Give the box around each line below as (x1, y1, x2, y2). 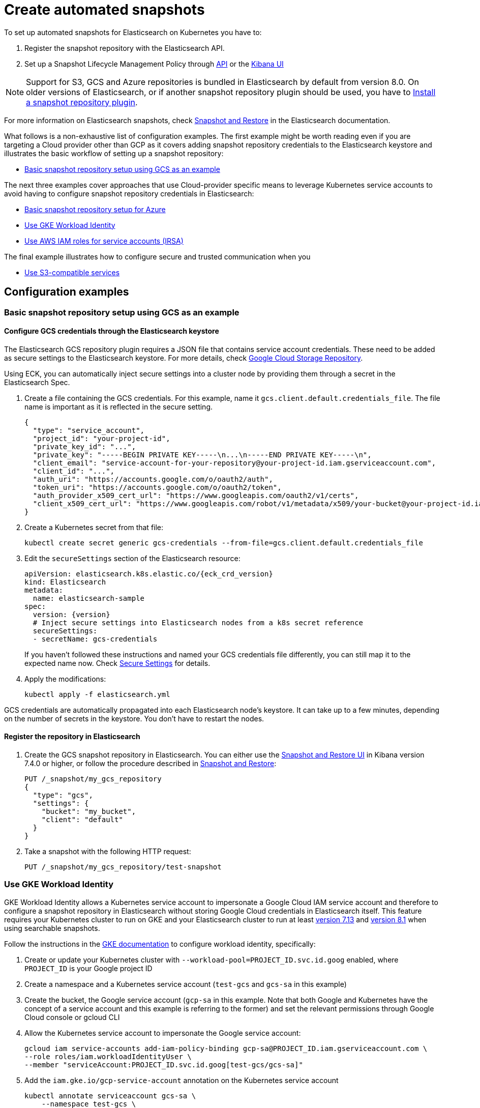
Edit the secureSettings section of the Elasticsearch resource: (24, 553, 241, 563)
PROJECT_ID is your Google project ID (24, 964, 153, 973)
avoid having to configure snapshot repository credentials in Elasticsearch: (4, 189, 254, 198)
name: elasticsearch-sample (33, 594, 145, 602)
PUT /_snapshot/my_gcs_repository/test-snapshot (24, 863, 222, 871)
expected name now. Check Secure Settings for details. (24, 658, 211, 667)
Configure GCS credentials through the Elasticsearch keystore (4, 327, 219, 336)
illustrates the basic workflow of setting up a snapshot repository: (4, 149, 224, 158)
